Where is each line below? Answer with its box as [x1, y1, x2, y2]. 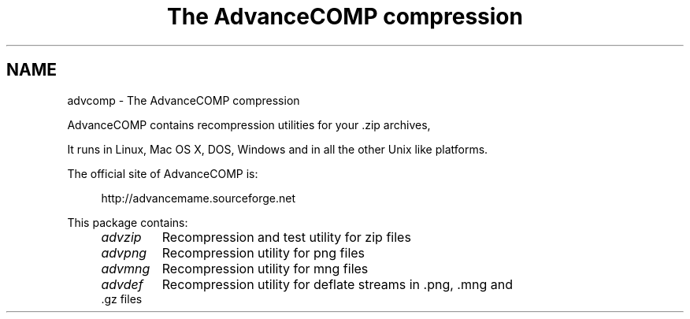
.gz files [101, 291, 143, 306]
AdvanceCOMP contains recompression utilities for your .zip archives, [67, 117, 431, 132]
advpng [101, 244, 147, 261]
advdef [101, 276, 143, 292]
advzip [101, 228, 142, 245]
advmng [101, 260, 150, 276]
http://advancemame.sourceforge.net [101, 191, 295, 205]
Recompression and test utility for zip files [161, 228, 411, 245]
